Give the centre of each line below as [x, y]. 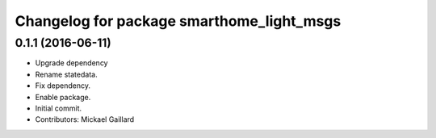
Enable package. [63, 97]
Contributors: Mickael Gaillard [85, 119]
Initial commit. [59, 108]
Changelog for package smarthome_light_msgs [178, 21]
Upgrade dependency [71, 63]
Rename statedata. [66, 74]
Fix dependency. [63, 86]
